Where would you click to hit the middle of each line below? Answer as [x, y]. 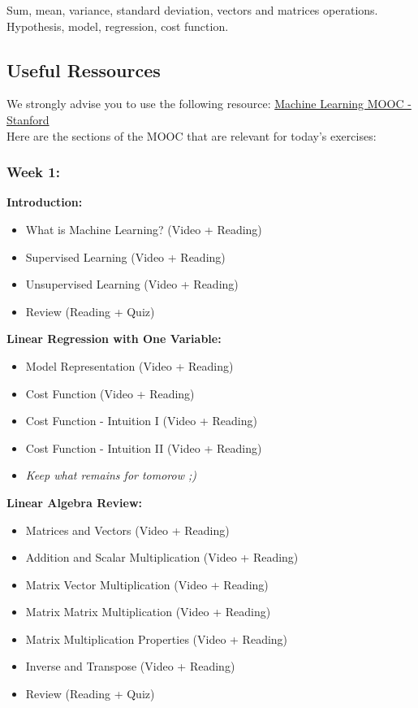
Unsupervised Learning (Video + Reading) [132, 284]
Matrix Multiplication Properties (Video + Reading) [157, 639]
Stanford [28, 119]
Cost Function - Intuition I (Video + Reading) [141, 421]
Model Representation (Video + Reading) [129, 365]
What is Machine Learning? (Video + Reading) [144, 229]
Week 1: [33, 172]
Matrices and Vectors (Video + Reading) [127, 530]
